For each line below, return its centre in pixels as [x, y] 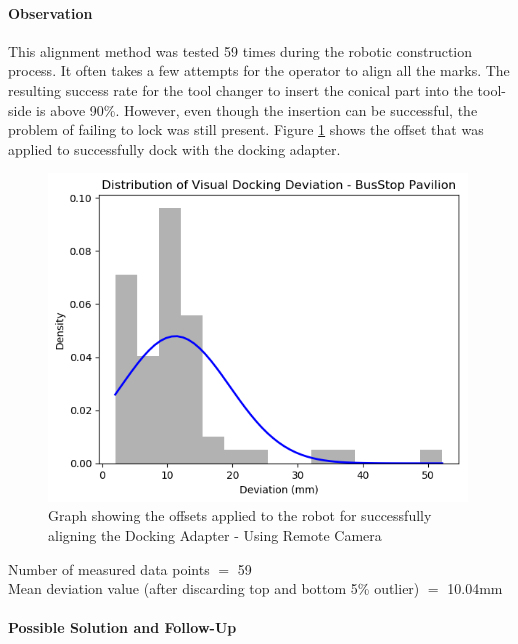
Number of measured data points [109, 568]
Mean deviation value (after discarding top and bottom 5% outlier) [214, 588]
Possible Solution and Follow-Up [122, 627]
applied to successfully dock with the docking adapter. [174, 148]
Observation [50, 12]
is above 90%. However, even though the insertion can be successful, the [257, 109]
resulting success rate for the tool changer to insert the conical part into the [240, 89]
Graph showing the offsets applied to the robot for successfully [240, 515]
